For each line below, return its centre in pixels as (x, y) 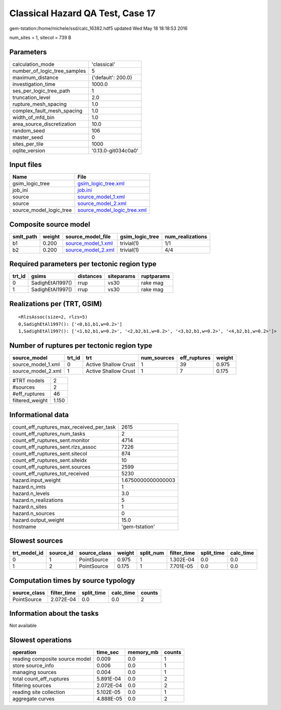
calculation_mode (34, 64)
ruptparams (155, 276)
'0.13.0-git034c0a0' (115, 150)
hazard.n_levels (31, 493)
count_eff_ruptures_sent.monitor (51, 440)
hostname (24, 526)
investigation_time (34, 84)
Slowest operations (40, 640)
